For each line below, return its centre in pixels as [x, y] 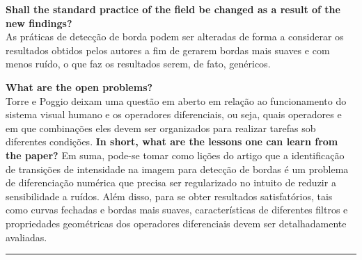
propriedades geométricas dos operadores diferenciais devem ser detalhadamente [176, 223]
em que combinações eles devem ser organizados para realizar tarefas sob [161, 128]
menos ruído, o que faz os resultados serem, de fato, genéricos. [138, 64]
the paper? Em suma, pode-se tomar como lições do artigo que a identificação [175, 155]
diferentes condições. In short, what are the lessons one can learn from [172, 141]
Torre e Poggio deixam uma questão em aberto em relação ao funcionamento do [176, 100]
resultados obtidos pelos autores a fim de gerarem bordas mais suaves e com [168, 50]
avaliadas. [26, 237]
